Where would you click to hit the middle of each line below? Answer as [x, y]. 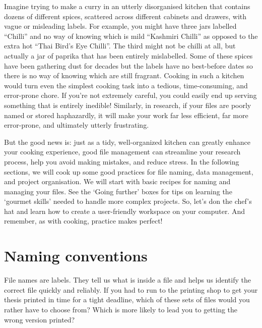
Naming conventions [76, 256]
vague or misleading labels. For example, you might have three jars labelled [120, 26]
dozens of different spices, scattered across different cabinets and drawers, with [125, 16]
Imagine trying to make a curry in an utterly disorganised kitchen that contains [127, 6]
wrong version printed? [40, 319]
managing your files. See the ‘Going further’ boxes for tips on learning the [118, 191]
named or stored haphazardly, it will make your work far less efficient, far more [126, 115]
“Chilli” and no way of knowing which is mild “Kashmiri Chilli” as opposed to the [131, 36]
